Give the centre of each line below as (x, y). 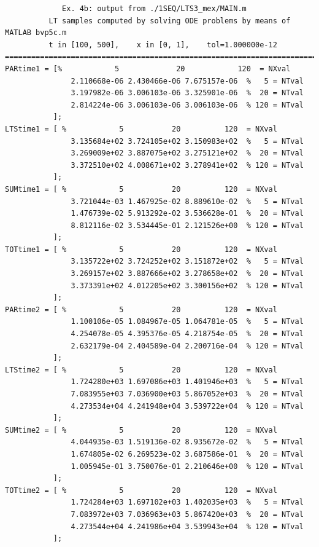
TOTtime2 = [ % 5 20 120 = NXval (141, 490)
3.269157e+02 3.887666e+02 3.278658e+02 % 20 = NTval (187, 274)
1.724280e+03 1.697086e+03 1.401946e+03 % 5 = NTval (187, 382)
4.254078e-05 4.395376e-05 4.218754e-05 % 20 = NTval (187, 334)
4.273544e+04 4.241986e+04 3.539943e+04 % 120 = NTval (187, 526)
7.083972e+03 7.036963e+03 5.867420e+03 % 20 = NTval (187, 514)
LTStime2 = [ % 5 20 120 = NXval (141, 370)
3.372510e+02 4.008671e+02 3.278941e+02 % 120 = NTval (187, 165)
